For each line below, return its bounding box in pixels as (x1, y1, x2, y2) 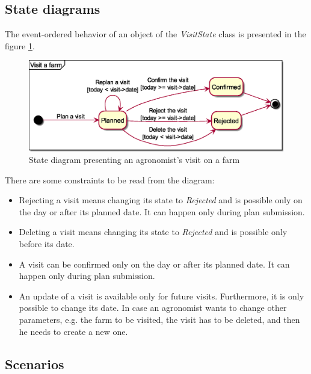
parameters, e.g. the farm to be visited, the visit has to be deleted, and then (19, 313, 300, 326)
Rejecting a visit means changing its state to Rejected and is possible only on (19, 194, 303, 206)
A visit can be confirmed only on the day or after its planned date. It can (19, 257, 290, 270)
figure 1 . (5, 39, 35, 52)
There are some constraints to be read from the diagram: (5, 173, 215, 186)
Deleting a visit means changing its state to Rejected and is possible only (19, 225, 288, 238)
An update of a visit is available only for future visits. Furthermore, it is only (19, 289, 304, 302)
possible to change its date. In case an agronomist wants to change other (19, 301, 287, 314)
